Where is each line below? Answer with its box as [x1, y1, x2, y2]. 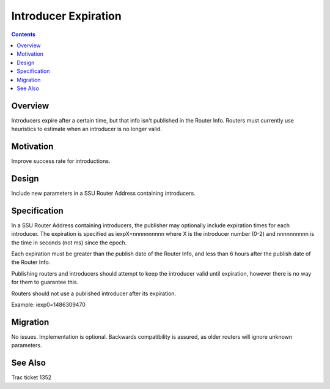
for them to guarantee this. [11, 279, 79, 286]
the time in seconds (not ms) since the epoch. [11, 239, 127, 246]
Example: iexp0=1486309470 [11, 301, 86, 309]
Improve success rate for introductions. [11, 157, 111, 165]
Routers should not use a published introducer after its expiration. [11, 290, 177, 297]
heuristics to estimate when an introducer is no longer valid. [11, 126, 162, 133]
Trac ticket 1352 [11, 374, 52, 381]
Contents [11, 31, 36, 38]
